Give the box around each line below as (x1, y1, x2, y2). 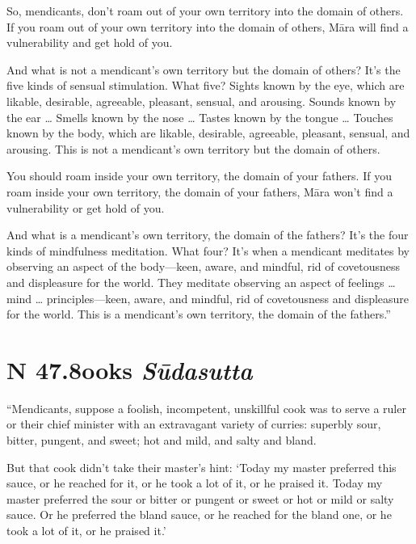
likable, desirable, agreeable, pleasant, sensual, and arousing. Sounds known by (6, 92, 397, 109)
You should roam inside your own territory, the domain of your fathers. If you (6, 167, 392, 184)
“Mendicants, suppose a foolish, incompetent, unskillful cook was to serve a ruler (6, 399, 406, 416)
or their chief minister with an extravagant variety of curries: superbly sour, (6, 415, 381, 432)
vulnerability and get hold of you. (6, 34, 173, 51)
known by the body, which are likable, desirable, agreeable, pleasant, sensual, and (6, 124, 410, 141)
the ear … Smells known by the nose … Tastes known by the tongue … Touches (6, 108, 393, 125)
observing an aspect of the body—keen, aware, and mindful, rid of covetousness (6, 258, 401, 275)
